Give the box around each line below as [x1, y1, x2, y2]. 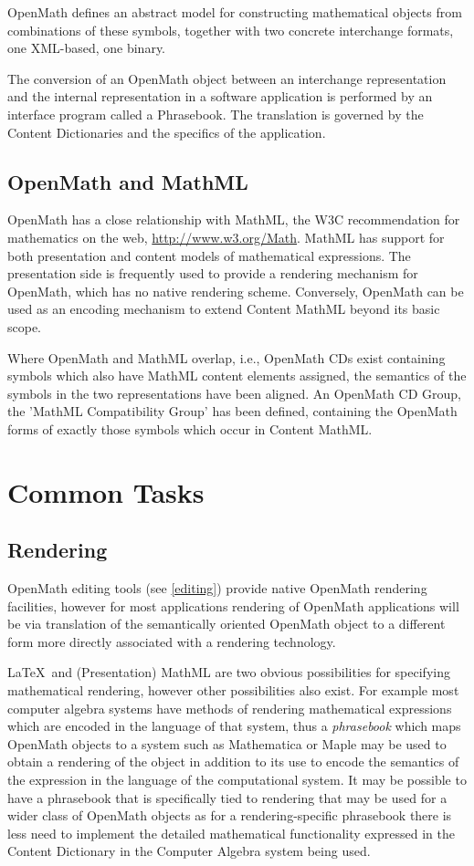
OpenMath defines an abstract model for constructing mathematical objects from [7, 3, 462, 21]
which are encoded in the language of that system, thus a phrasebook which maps [7, 716, 461, 736]
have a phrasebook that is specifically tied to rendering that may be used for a [7, 788, 448, 807]
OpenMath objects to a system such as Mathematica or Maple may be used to [7, 734, 447, 753]
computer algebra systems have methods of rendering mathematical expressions [7, 698, 452, 717]
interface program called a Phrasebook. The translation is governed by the [7, 104, 424, 123]
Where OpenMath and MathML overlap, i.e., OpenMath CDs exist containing [7, 348, 446, 367]
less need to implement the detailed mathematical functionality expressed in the [7, 823, 455, 842]
